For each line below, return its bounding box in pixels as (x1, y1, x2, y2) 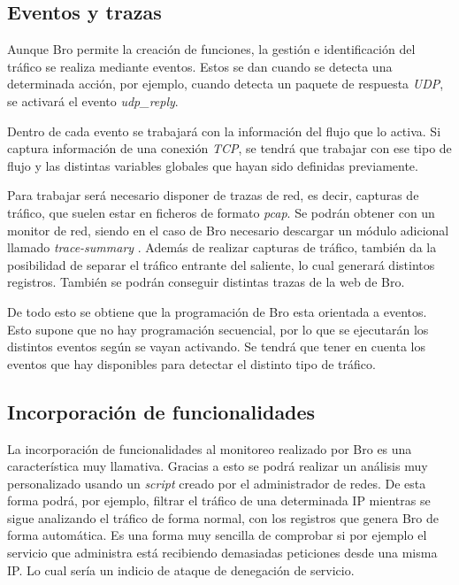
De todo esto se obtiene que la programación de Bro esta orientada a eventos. (7, 302, 427, 320)
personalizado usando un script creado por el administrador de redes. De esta (7, 473, 426, 492)
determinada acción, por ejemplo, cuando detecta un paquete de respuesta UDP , (7, 74, 444, 93)
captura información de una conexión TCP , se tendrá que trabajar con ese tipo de (7, 139, 452, 158)
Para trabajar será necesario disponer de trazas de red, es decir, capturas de (7, 186, 419, 204)
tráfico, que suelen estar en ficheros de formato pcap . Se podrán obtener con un (7, 203, 435, 221)
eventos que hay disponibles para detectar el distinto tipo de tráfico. (7, 354, 376, 373)
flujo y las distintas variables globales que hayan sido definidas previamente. (7, 156, 418, 174)
